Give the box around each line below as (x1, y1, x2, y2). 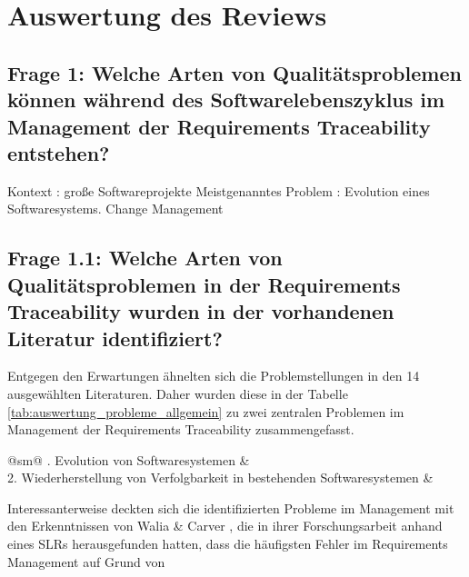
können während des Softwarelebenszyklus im (7, 85, 445, 114)
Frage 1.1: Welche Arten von (7, 244, 283, 272)
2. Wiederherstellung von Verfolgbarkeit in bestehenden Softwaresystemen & (7, 468, 434, 487)
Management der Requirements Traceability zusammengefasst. (7, 420, 354, 439)
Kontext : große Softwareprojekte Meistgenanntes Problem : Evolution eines (7, 181, 430, 200)
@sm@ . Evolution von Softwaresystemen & (7, 450, 250, 469)
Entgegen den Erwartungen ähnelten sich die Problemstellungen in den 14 (7, 366, 420, 385)
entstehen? (7, 138, 110, 166)
